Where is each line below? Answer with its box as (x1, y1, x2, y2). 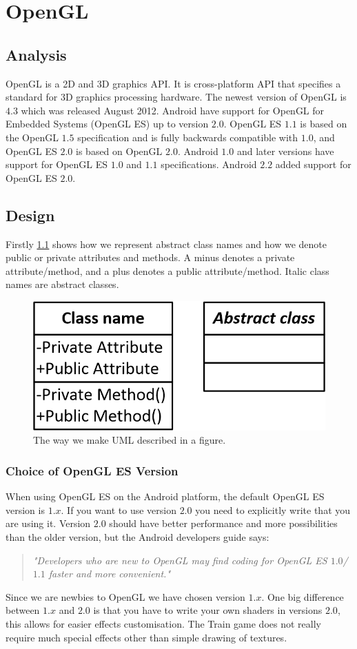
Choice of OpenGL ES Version (6, 462, 178, 479)
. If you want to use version (61, 502, 176, 517)
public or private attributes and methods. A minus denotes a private (6, 250, 295, 265)
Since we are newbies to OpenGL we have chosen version (6, 589, 245, 604)
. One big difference (261, 589, 344, 604)
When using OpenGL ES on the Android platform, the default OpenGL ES (6, 489, 325, 504)
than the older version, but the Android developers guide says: (6, 530, 269, 544)
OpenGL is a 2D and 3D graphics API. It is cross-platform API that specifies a (6, 76, 341, 90)
